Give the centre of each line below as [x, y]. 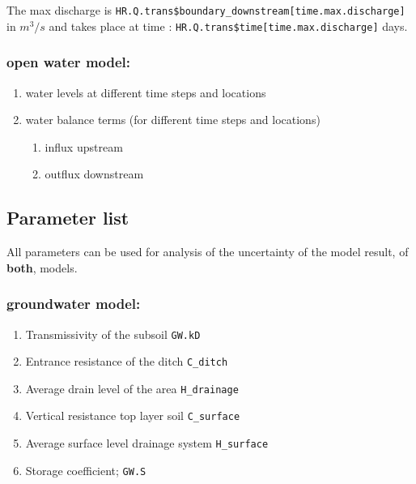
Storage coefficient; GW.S [86, 470]
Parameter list [68, 218]
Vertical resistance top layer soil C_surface [133, 415]
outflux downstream [94, 174]
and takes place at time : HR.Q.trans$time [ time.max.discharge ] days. [228, 26]
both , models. [42, 267]
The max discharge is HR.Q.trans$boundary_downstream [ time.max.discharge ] [206, 10]
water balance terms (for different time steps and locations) [173, 120]
